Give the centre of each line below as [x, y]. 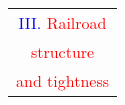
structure [62, 51]
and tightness [63, 80]
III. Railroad [62, 22]
